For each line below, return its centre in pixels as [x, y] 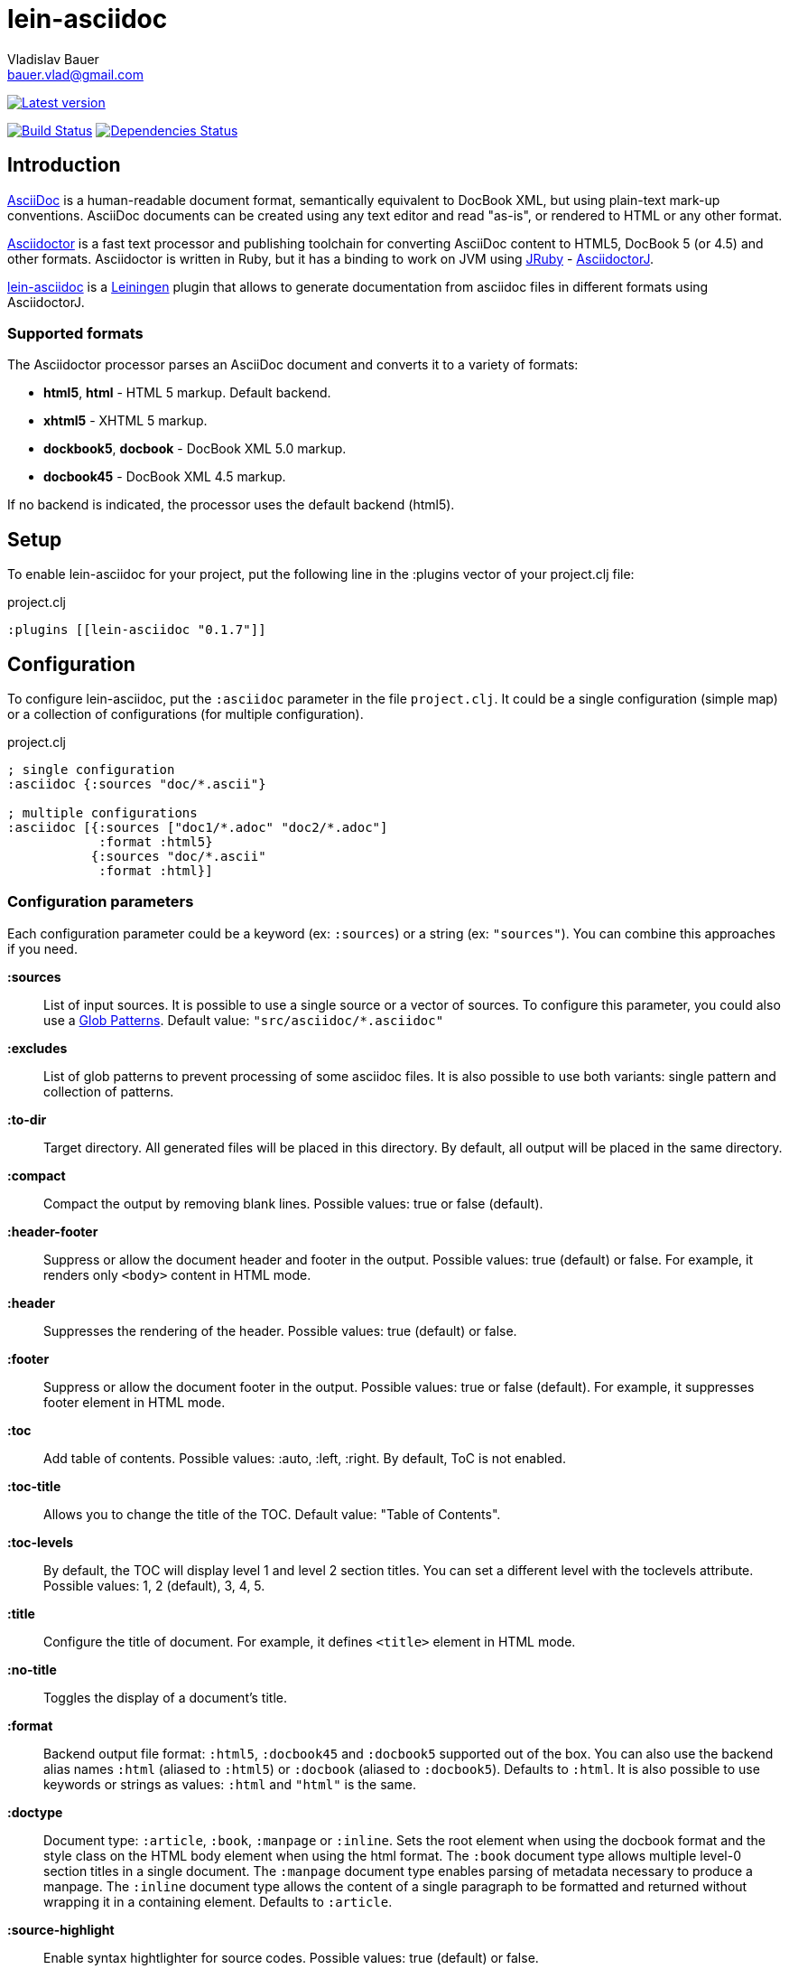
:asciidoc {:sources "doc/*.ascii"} [137, 784]
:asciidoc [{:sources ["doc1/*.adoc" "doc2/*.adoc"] [198, 828]
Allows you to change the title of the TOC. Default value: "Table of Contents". [272, 1514]
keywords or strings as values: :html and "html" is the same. [230, 1784]
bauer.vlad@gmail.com [75, 74]
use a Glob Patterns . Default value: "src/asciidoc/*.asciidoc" [244, 1020]
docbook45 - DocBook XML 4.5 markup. [165, 477]
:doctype [35, 1812]
